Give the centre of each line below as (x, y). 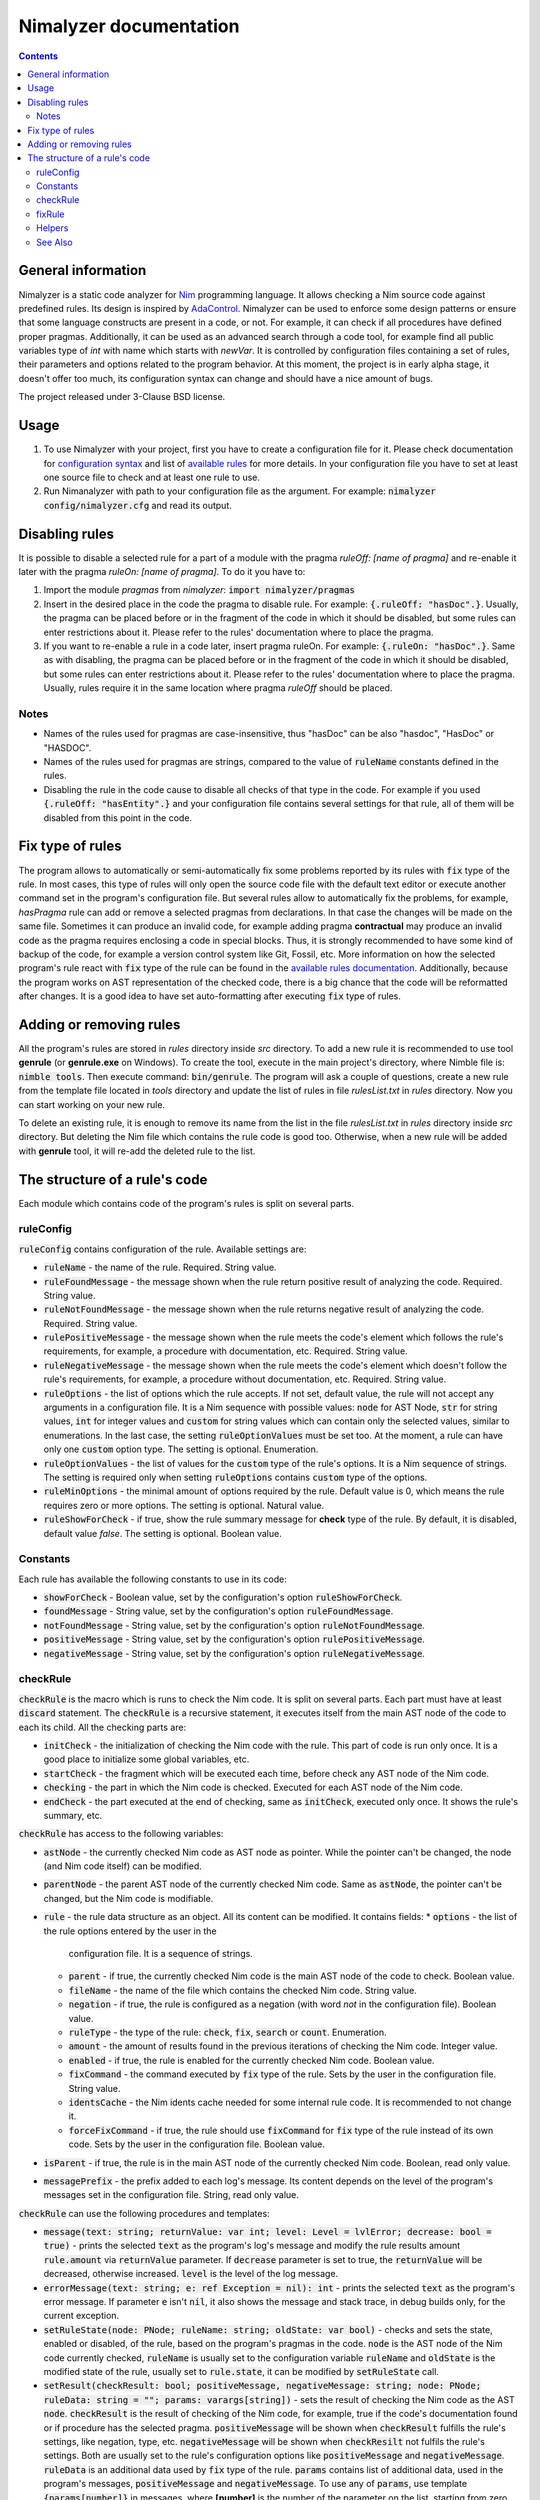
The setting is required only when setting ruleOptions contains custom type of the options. (235, 1477)
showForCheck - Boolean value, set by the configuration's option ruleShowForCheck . (223, 1597)
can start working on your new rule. (91, 1104)
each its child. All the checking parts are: (102, 1727)
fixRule (50, 214)
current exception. (81, 2316)
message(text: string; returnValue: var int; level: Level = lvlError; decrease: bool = (267, 2232)
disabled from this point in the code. (118, 817)
